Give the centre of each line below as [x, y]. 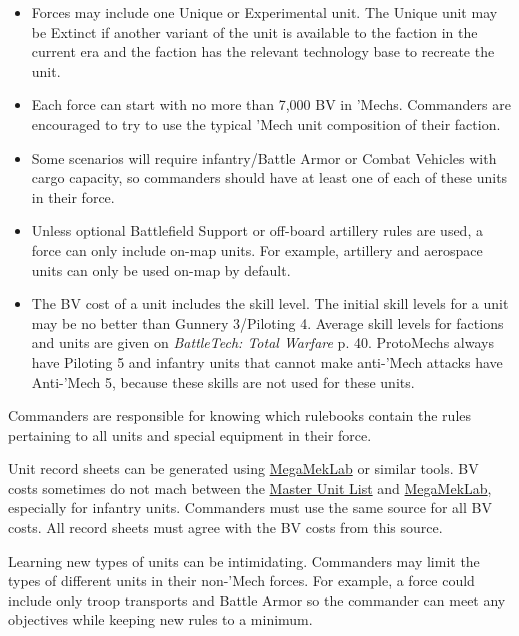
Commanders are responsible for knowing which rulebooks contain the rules [240, 415]
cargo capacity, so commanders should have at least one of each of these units [269, 177]
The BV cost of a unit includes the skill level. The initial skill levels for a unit [270, 303]
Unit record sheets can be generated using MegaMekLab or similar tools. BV [243, 468]
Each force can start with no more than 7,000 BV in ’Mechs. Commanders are [271, 104]
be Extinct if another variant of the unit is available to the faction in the [254, 31]
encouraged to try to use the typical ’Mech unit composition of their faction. [266, 123]
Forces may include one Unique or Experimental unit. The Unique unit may [264, 12]
